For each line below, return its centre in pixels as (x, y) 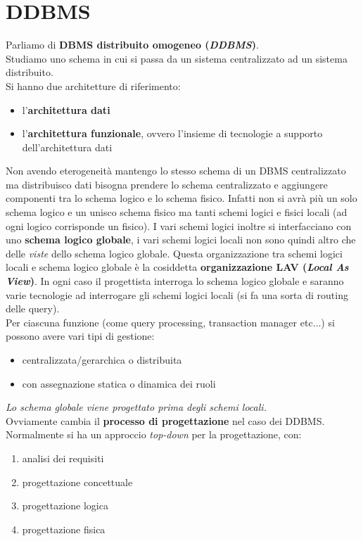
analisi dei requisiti (63, 458)
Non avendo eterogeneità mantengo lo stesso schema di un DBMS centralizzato (176, 171)
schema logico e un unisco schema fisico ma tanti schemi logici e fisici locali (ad (177, 212)
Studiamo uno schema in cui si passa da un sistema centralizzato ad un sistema (177, 58)
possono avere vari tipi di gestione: (80, 336)
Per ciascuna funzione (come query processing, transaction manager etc (159, 322)
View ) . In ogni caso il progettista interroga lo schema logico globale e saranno (175, 281)
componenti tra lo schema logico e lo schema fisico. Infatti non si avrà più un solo (181, 198)
